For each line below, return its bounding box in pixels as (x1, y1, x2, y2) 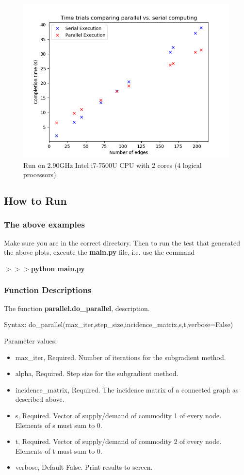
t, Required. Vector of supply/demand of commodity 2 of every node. (15, 436, 222, 446)
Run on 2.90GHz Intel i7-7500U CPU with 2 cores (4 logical (23, 160, 202, 170)
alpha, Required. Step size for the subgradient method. (15, 368, 179, 378)
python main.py (31, 263, 85, 273)
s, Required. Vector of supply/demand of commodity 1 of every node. (15, 410, 222, 420)
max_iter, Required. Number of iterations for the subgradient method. (15, 352, 226, 362)
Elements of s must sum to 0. (15, 420, 102, 430)
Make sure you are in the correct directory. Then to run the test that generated (4, 237, 240, 247)
